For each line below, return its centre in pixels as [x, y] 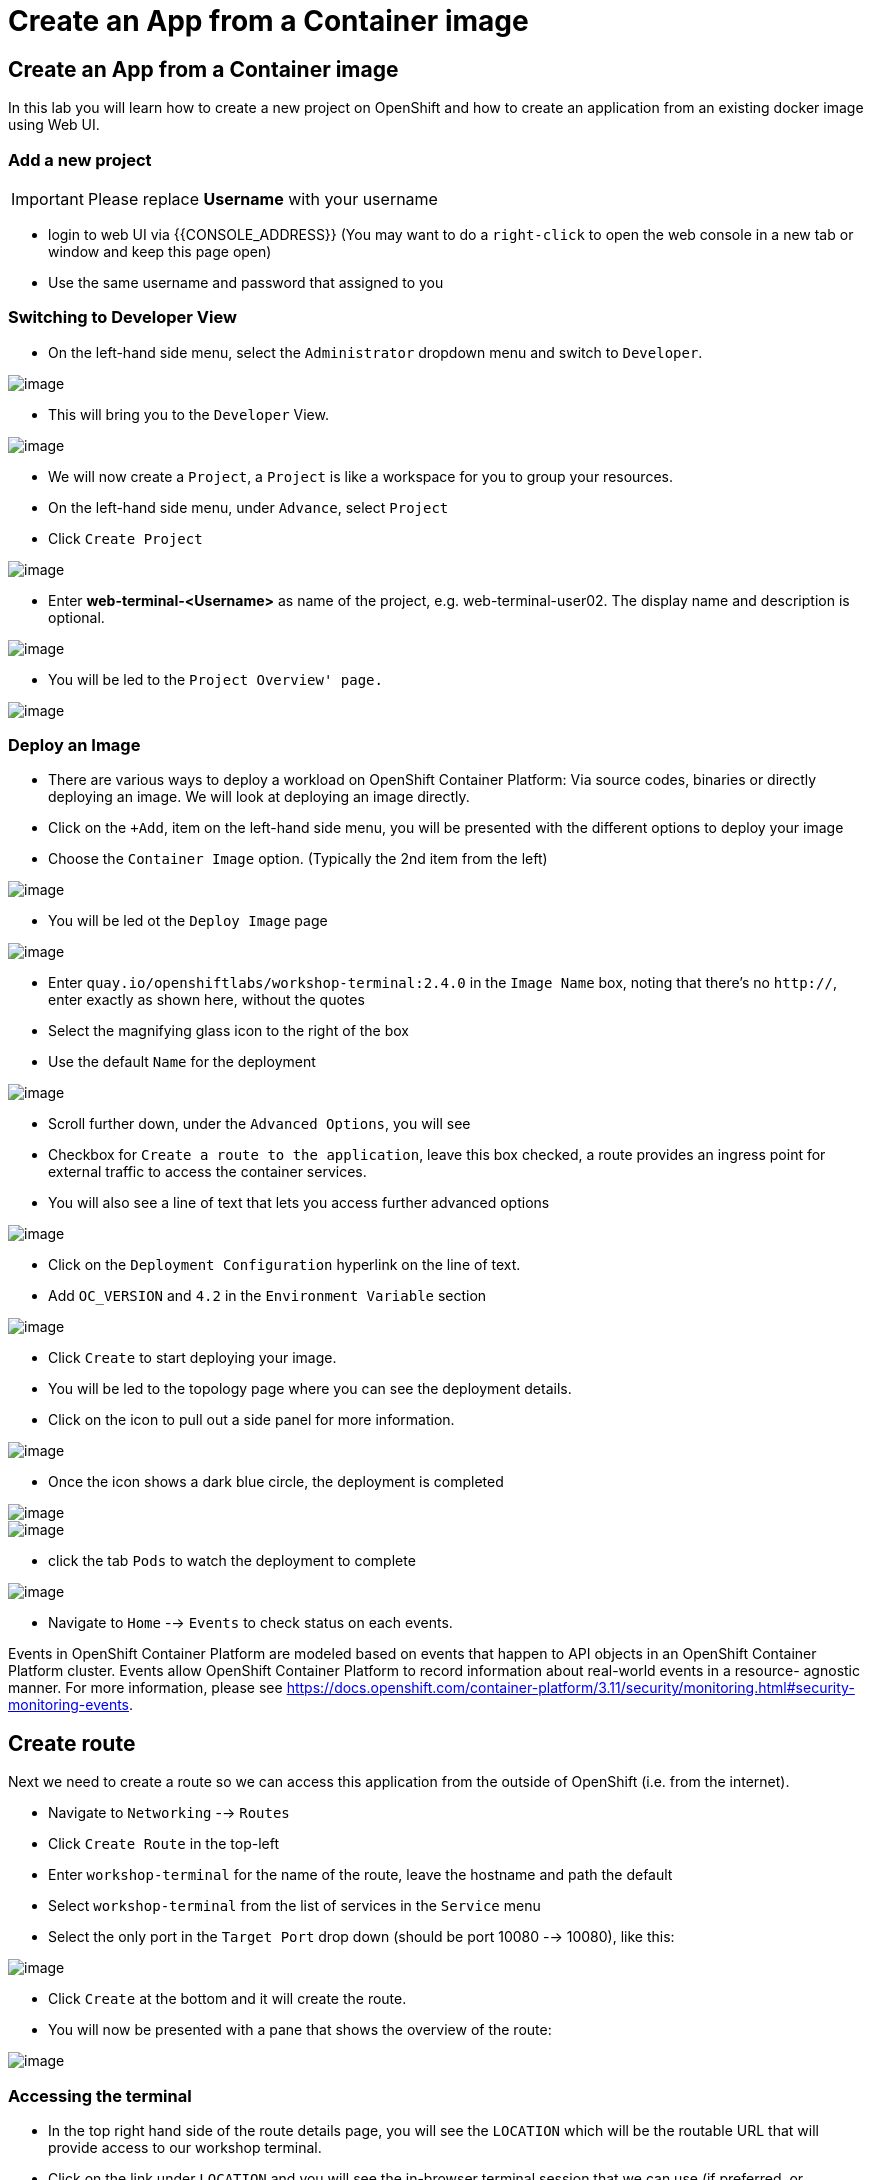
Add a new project [80, 159]
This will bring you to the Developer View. [188, 414]
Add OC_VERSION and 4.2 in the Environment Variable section [267, 1296]
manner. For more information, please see [145, 1688]
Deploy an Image [74, 745]
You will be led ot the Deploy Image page [188, 921]
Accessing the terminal [100, 2095]
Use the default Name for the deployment [182, 1062]
